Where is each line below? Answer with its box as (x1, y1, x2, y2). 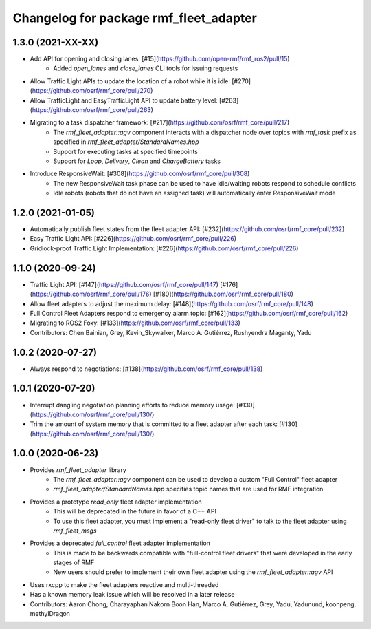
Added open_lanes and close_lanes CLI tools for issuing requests (53, 64, 238, 72)
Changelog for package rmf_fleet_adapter (12, 10, 257, 25)
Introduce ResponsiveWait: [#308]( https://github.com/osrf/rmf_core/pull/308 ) (30, 169, 250, 178)
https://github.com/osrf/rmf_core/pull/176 (32, 290, 150, 299)
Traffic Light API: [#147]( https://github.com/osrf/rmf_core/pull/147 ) (30, 280, 219, 288)
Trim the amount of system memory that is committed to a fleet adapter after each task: (30, 420, 278, 428)
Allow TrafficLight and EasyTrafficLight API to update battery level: (30, 96, 218, 105)
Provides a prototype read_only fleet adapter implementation (30, 498, 202, 506)
